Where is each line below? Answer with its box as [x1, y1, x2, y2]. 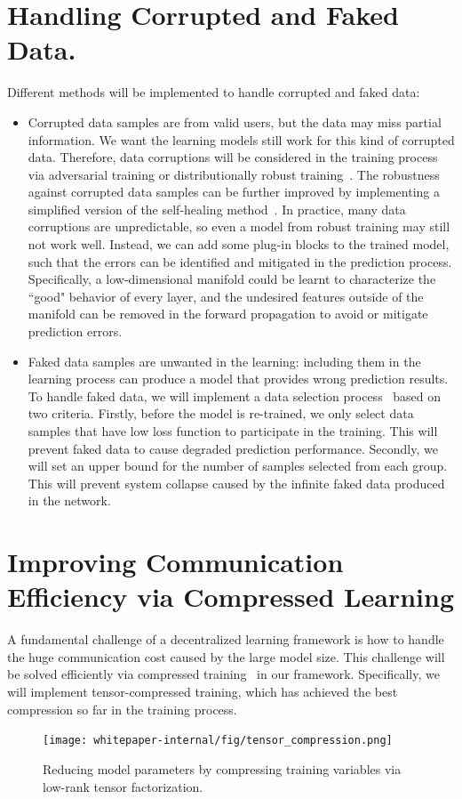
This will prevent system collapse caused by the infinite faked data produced [28, 473, 445, 492]
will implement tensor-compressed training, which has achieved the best [7, 682, 398, 701]
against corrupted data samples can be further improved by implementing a [28, 182, 441, 201]
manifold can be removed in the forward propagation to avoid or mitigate [28, 304, 428, 323]
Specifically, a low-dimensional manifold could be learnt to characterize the [28, 270, 436, 288]
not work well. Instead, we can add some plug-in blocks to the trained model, [28, 235, 450, 254]
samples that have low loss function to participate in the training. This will [28, 422, 438, 440]
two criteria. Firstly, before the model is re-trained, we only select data [28, 404, 414, 423]
